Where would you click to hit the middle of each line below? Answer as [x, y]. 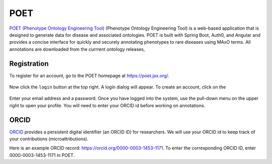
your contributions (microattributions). [49, 139]
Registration [29, 64]
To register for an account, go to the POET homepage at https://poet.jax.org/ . [89, 75]
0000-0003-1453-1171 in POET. [42, 155]
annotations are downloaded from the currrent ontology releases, [77, 49]
